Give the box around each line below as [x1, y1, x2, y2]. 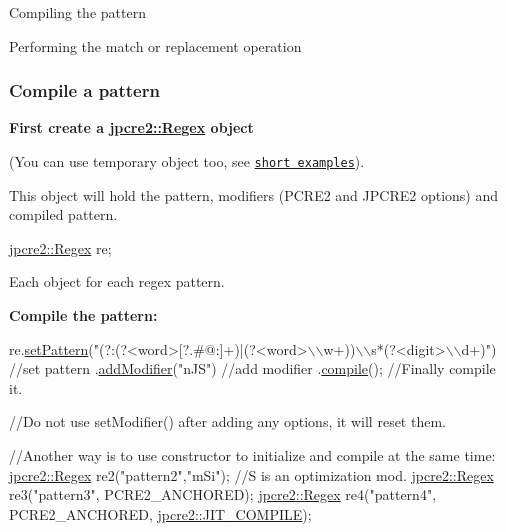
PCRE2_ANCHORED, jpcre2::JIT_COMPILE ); [9, 503, 312, 524]
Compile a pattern [9, 78, 160, 103]
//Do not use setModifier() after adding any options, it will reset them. [9, 411, 446, 432]
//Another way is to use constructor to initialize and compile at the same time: [9, 445, 496, 465]
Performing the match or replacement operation [9, 35, 302, 56]
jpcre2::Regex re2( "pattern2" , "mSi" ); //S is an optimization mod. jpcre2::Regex [9, 464, 494, 485]
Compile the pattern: [9, 305, 158, 326]
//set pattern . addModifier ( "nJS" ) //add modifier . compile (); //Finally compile [9, 358, 496, 379]
